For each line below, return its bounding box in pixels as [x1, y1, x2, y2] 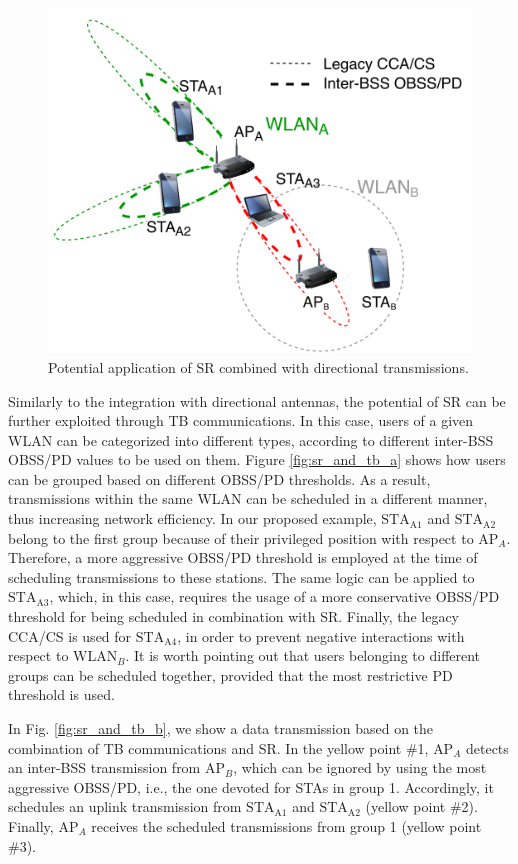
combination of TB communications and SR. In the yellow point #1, [8, 737, 429, 758]
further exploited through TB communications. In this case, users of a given [8, 410, 474, 431]
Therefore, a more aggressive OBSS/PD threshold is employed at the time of [8, 547, 478, 568]
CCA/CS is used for [8, 625, 132, 646]
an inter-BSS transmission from [8, 757, 201, 778]
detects [465, 737, 509, 758]
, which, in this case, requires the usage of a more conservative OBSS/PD [49, 586, 500, 607]
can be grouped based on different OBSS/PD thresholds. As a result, [8, 468, 431, 489]
